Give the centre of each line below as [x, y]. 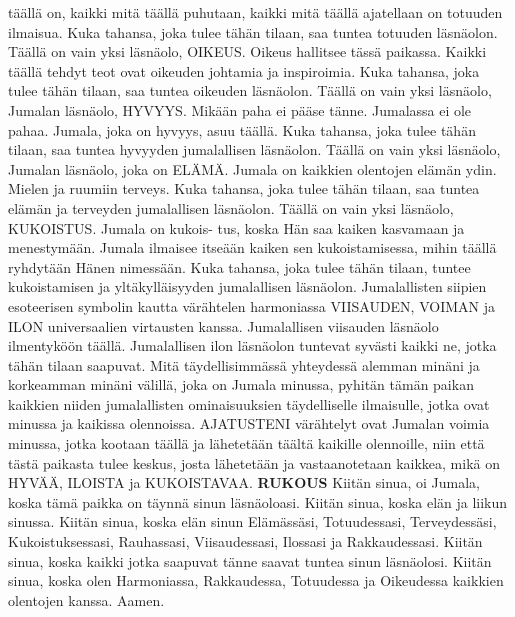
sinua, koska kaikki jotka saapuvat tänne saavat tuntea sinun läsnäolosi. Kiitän [250, 560]
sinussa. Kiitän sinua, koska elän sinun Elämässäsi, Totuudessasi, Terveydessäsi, [252, 521]
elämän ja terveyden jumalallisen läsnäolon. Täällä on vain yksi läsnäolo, [231, 207]
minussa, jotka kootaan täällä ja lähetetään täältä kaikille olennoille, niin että [246, 443]
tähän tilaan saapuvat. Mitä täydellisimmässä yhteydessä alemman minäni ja [244, 364]
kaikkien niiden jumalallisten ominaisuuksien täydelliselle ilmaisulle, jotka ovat [249, 403]
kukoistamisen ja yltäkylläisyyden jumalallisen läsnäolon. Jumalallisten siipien [247, 286]
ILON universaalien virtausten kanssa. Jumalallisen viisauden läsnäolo [223, 325]
